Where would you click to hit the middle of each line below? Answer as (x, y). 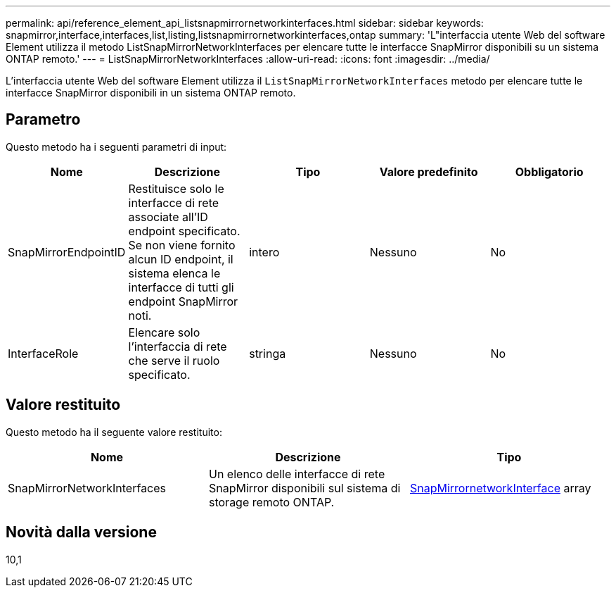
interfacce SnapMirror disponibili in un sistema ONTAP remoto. (151, 93)
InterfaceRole (43, 353)
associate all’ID (168, 217)
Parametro (43, 120)
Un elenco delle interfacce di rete (297, 474)
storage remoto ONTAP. (271, 502)
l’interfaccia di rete (178, 346)
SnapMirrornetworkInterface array (500, 488)
